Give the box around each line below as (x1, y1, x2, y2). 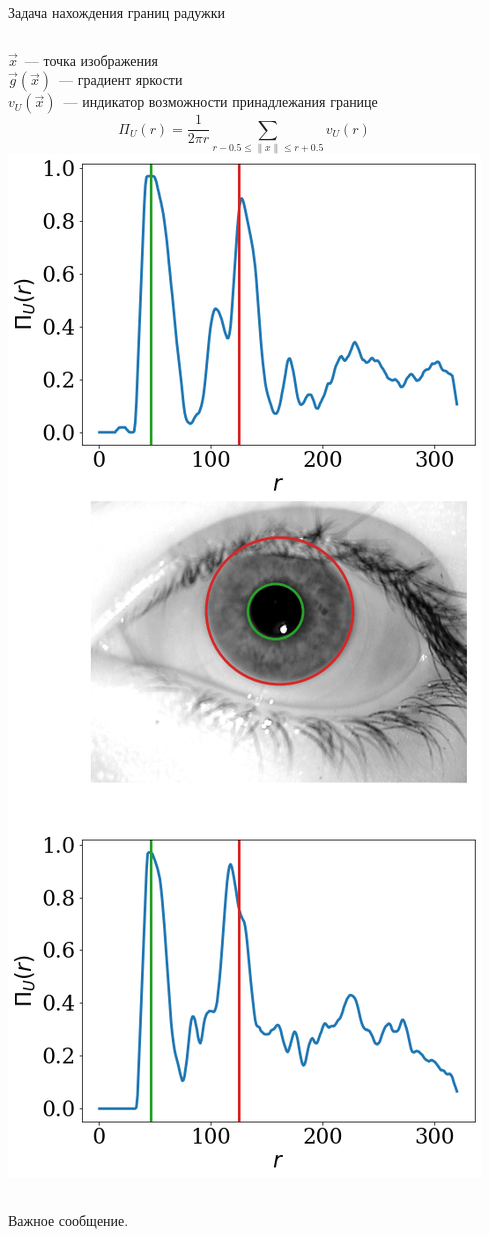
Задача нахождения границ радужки (8, 2, 226, 22)
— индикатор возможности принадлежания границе (63, 91, 378, 112)
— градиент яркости (59, 69, 183, 90)
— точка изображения (24, 49, 158, 70)
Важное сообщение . (8, 1209, 129, 1230)
